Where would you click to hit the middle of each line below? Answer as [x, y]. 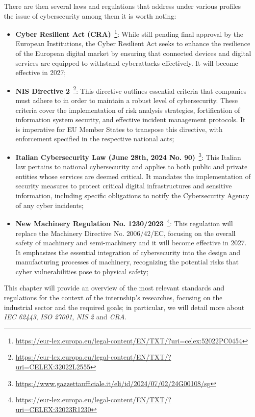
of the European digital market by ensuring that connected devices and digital [133, 53]
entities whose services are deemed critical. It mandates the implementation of [133, 176]
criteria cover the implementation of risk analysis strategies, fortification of [128, 110]
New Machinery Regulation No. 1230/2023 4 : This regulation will [124, 222]
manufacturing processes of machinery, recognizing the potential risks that [127, 262]
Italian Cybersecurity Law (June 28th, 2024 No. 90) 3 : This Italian [128, 156]
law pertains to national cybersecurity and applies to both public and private [131, 167]
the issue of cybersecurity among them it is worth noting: [90, 15]
